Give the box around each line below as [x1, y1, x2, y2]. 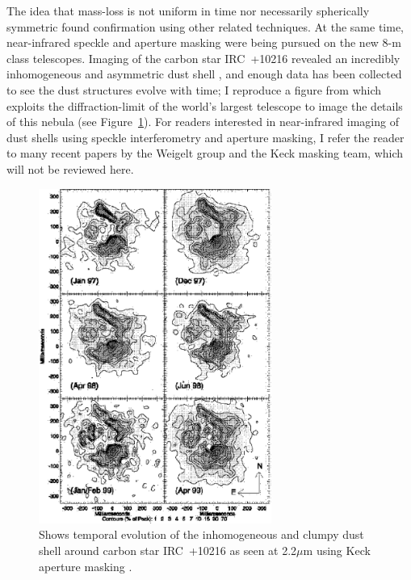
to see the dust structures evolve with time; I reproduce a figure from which [6, 81, 382, 98]
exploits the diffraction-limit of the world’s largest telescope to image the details [6, 97, 403, 114]
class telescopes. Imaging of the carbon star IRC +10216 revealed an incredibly [6, 49, 401, 66]
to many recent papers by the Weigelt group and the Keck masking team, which [6, 145, 404, 162]
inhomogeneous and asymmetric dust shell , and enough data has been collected [6, 65, 402, 82]
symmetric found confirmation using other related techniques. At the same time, [6, 18, 405, 35]
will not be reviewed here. [6, 160, 134, 177]
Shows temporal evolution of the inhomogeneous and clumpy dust [39, 526, 364, 543]
